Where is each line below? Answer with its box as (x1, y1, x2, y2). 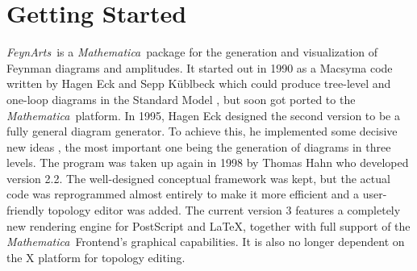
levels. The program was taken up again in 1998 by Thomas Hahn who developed (6, 154, 409, 171)
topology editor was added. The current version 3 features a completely (48, 202, 401, 219)
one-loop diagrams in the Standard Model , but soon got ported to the (6, 90, 356, 107)
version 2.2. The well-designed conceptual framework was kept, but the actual (6, 169, 390, 186)
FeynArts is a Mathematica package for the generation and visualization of (6, 44, 378, 60)
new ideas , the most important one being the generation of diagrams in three (6, 138, 391, 155)
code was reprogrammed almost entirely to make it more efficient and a (6, 186, 359, 202)
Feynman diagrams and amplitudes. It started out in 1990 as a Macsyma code (6, 59, 393, 76)
